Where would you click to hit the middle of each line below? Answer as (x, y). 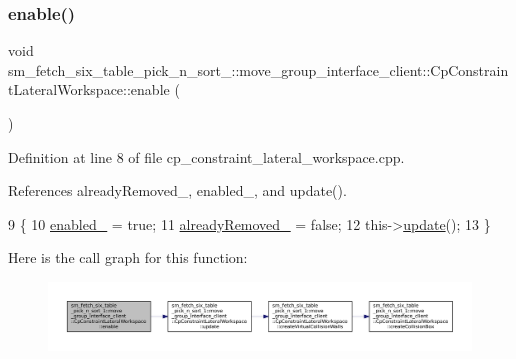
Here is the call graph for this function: (128, 257)
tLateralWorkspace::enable (89, 89)
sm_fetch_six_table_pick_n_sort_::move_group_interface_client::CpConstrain (258, 69)
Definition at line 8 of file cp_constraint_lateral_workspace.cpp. (206, 156)
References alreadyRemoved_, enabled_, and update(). (177, 190)
